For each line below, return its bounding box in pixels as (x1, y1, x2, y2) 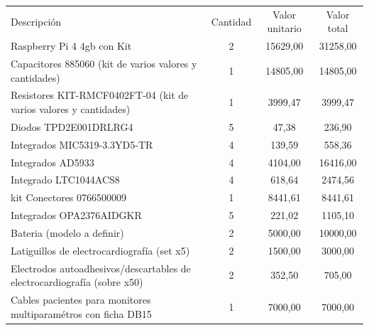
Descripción (11, 14, 62, 28)
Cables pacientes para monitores (11, 292, 151, 307)
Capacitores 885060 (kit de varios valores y (11, 56, 197, 71)
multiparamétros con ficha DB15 (11, 306, 152, 321)
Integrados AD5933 (11, 154, 94, 169)
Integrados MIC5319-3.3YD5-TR (11, 137, 153, 151)
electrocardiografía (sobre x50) (11, 275, 143, 289)
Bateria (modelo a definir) (11, 225, 124, 240)
